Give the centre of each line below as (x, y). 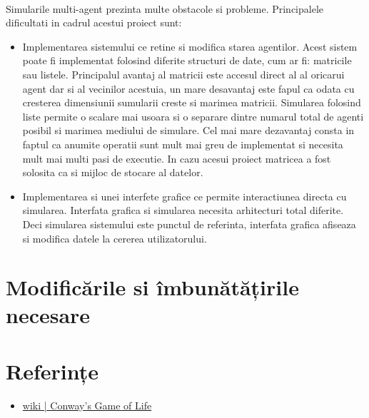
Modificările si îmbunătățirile (152, 287)
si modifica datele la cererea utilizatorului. (115, 238)
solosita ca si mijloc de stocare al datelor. (113, 172)
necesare (48, 315)
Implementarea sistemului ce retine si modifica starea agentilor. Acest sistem (190, 46)
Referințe (52, 371)
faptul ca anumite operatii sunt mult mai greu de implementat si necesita (183, 144)
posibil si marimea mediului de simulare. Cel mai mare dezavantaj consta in (188, 130)
